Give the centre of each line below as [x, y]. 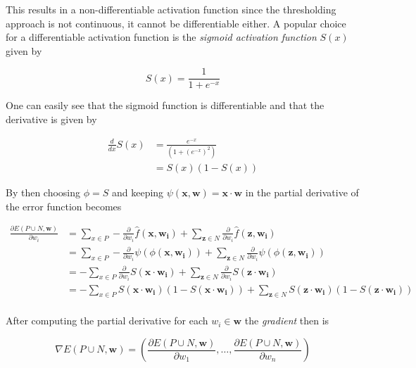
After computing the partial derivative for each [107, 321]
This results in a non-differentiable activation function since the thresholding [171, 9]
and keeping [138, 192]
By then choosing [43, 192]
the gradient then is [287, 321]
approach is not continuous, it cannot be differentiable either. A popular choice [176, 23]
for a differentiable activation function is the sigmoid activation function [161, 37]
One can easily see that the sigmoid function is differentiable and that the [165, 105]
